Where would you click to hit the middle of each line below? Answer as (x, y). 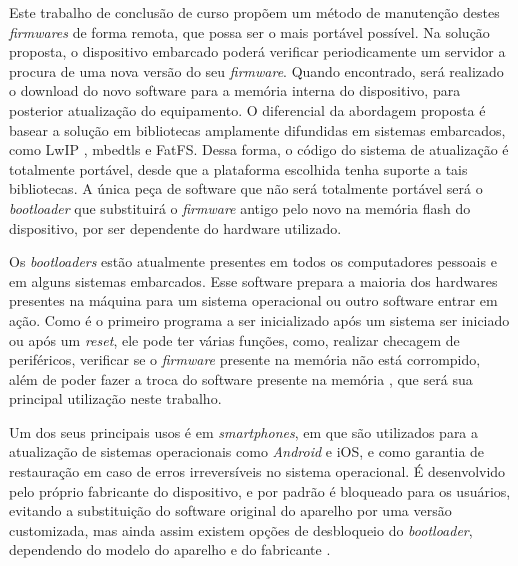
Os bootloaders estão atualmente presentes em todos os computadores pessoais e (253, 261)
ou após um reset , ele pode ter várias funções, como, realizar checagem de (234, 339)
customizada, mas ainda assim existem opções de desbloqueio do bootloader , (241, 529)
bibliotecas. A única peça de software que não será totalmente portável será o (246, 188)
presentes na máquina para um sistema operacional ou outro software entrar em (253, 300)
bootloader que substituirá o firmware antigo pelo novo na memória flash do (240, 207)
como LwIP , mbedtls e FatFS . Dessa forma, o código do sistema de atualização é (259, 149)
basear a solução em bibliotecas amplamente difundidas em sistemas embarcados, (257, 129)
